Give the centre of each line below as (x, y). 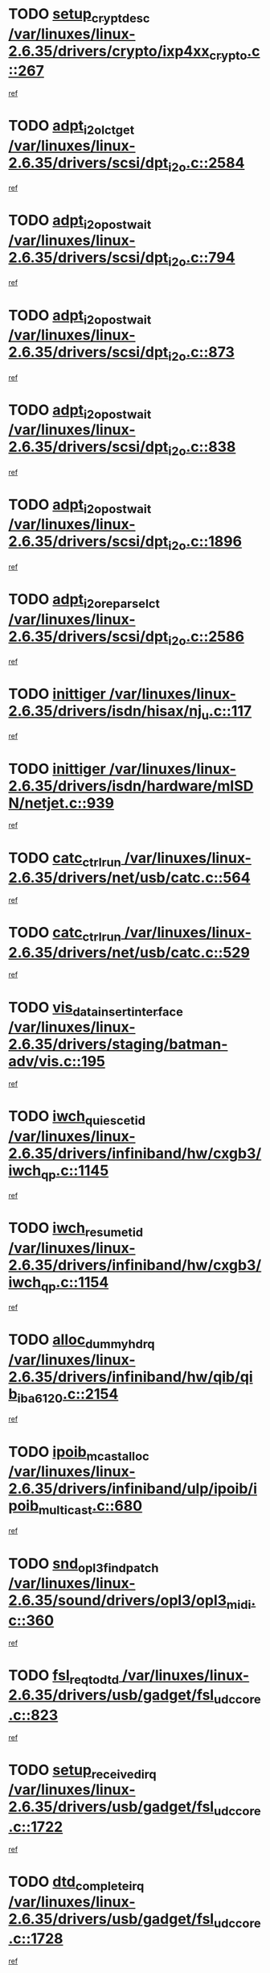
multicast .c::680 (91, 1508)
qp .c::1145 (75, 1172)
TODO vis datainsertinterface (96, 1009)
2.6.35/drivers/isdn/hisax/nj (105, 711)
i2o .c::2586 (207, 638)
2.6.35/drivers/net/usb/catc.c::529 (129, 952)
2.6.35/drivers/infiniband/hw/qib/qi (131, 1377)
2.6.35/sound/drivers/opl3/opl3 (118, 1601)
